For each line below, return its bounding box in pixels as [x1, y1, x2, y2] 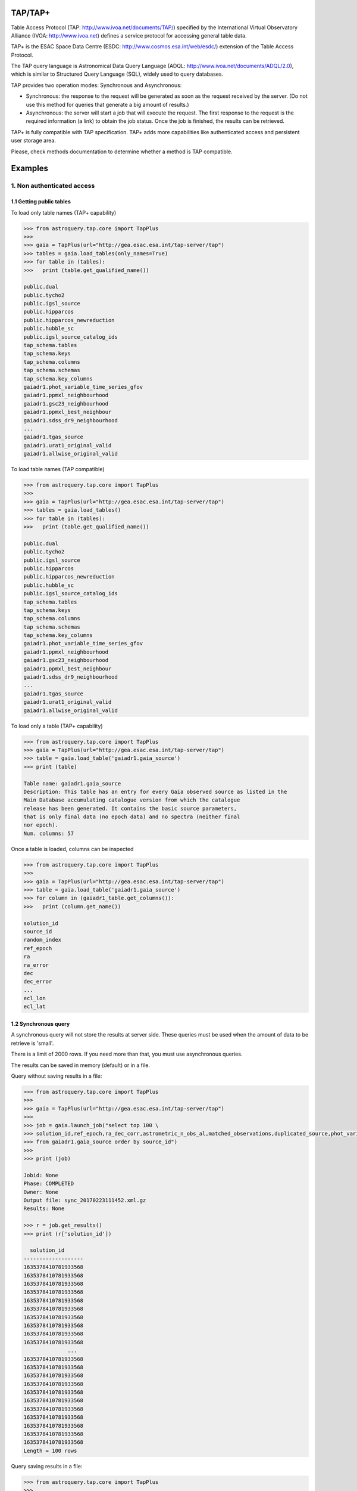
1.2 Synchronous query [11, 1020, 70, 1028]
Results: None [23, 1205, 65, 1212]
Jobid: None [23, 1172, 59, 1178]
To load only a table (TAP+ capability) [11, 722, 104, 729]
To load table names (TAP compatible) [11, 466, 105, 473]
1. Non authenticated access [11, 182, 95, 190]
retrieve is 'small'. [11, 1040, 54, 1047]
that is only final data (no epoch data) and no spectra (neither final [23, 813, 240, 820]
